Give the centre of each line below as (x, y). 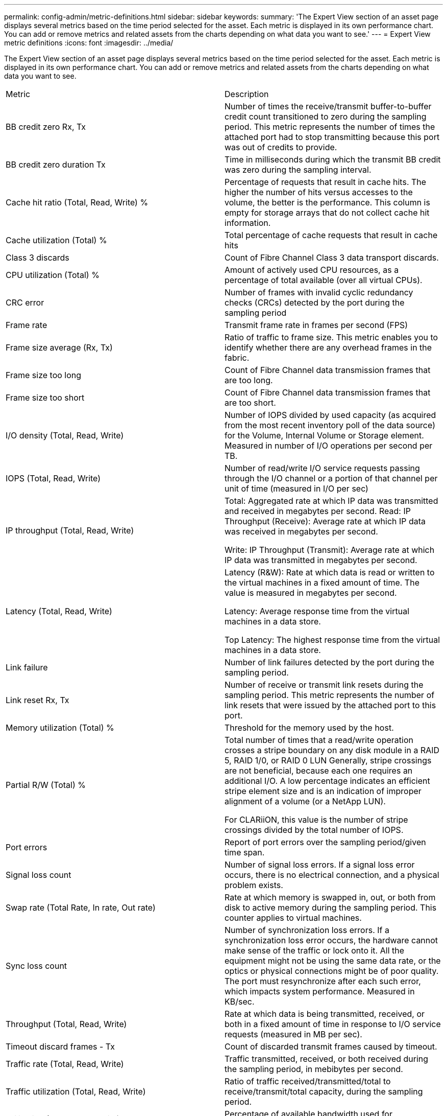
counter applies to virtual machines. (293, 918)
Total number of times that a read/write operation (319, 740)
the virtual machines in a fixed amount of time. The (322, 583)
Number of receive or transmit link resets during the (324, 685)
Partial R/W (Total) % (46, 785)
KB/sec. (240, 1002)
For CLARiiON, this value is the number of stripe (316, 820)
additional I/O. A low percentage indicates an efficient (327, 781)
